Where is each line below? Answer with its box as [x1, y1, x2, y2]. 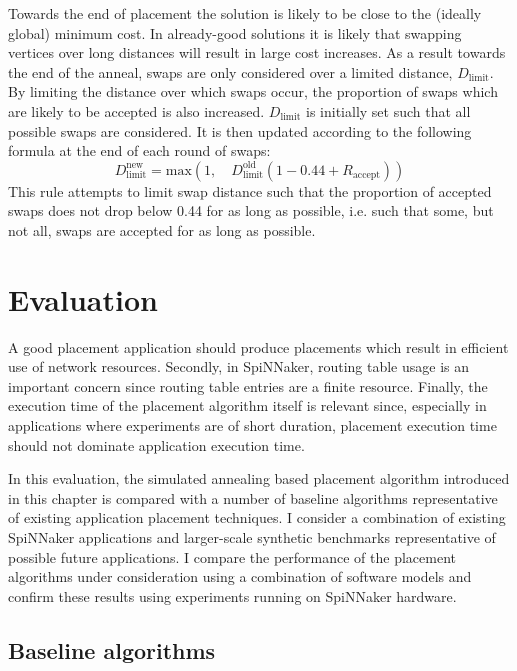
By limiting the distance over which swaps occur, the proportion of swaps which [8, 81, 498, 102]
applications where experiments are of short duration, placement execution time [8, 415, 497, 436]
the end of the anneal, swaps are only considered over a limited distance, [8, 61, 453, 82]
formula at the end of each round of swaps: [8, 140, 271, 161]
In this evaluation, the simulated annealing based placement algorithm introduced [8, 468, 510, 489]
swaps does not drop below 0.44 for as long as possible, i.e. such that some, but [8, 200, 494, 221]
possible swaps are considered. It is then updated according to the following [8, 120, 472, 141]
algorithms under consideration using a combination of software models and [8, 566, 472, 587]
